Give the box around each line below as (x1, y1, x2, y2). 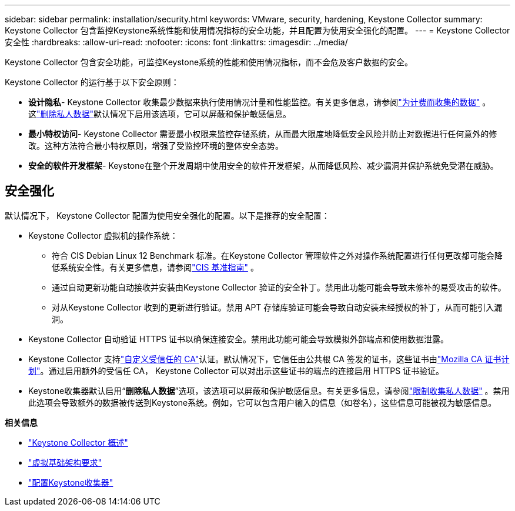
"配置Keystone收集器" (28, 477, 113, 487)
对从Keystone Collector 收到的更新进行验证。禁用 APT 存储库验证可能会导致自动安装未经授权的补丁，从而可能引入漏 (52, 302, 503, 312)
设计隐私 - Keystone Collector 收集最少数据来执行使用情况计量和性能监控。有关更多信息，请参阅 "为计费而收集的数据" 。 (28, 97, 491, 107)
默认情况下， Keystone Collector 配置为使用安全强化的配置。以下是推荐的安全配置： (5, 210, 330, 221)
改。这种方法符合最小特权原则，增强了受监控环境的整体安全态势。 (28, 141, 283, 151)
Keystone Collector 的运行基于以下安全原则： (5, 77, 179, 87)
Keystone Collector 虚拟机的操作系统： (28, 230, 178, 241)
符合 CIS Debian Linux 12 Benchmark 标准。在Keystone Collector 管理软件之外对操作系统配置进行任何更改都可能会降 (52, 250, 503, 260)
